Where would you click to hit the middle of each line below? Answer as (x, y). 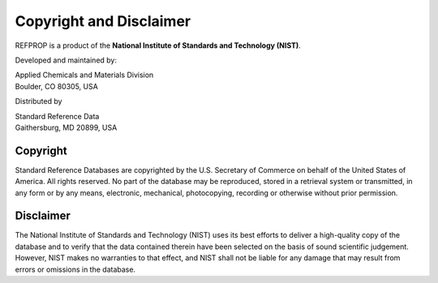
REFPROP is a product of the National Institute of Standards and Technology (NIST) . (158, 45)
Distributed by (39, 101)
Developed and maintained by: (66, 60)
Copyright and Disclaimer (103, 21)
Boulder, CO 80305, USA (57, 86)
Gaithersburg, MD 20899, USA (66, 127)
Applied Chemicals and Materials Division (84, 75)
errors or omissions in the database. (75, 269)
